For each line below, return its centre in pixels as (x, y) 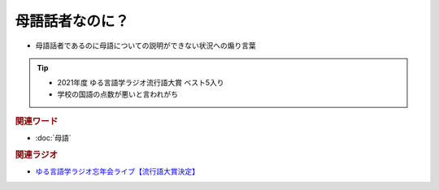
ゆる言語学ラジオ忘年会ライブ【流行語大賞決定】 (117, 171)
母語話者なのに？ (72, 21)
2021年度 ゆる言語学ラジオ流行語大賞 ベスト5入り (141, 83)
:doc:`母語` (54, 138)
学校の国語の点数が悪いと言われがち (118, 94)
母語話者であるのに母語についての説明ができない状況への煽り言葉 (146, 45)
